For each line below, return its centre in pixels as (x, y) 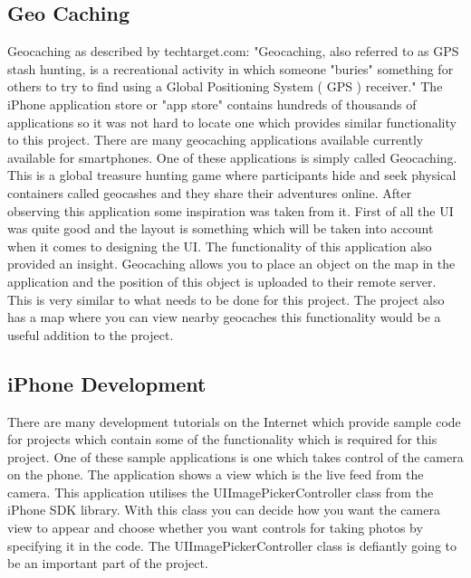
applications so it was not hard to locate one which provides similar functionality (232, 122)
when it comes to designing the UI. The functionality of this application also (220, 246)
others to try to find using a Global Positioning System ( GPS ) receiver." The (225, 86)
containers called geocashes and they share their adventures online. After (210, 192)
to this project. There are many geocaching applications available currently (216, 140)
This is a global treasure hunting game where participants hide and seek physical (232, 175)
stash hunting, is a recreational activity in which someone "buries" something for (231, 68)
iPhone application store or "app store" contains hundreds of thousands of (212, 104)
